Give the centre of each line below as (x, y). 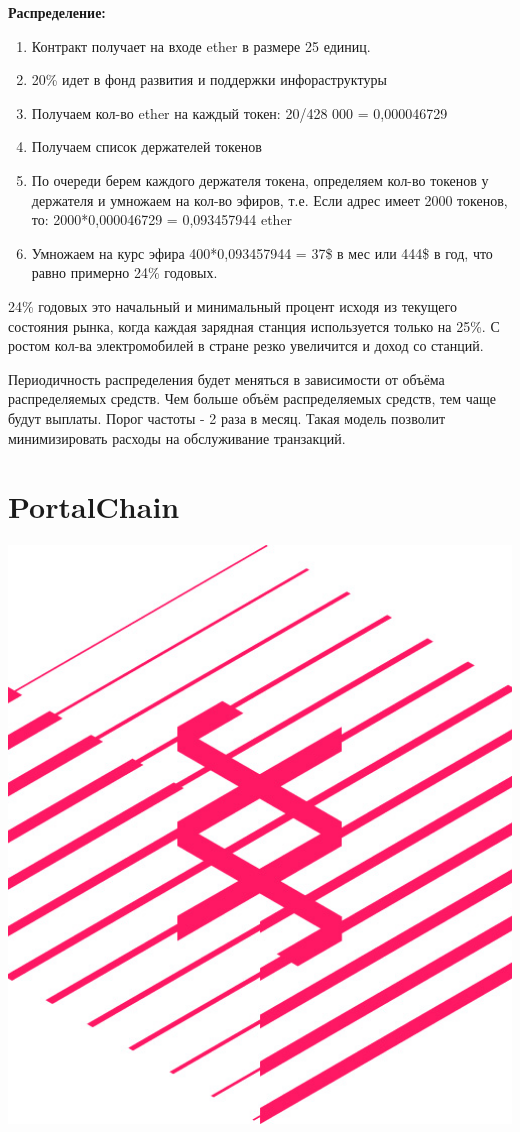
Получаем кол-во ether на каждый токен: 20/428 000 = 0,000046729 (239, 112)
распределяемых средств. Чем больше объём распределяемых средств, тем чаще (252, 398)
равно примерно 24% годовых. (124, 272)
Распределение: (57, 12)
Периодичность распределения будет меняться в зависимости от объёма (226, 378)
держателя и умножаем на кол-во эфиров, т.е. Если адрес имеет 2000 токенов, (269, 199)
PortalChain (94, 506)
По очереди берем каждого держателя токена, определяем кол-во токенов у (260, 179)
